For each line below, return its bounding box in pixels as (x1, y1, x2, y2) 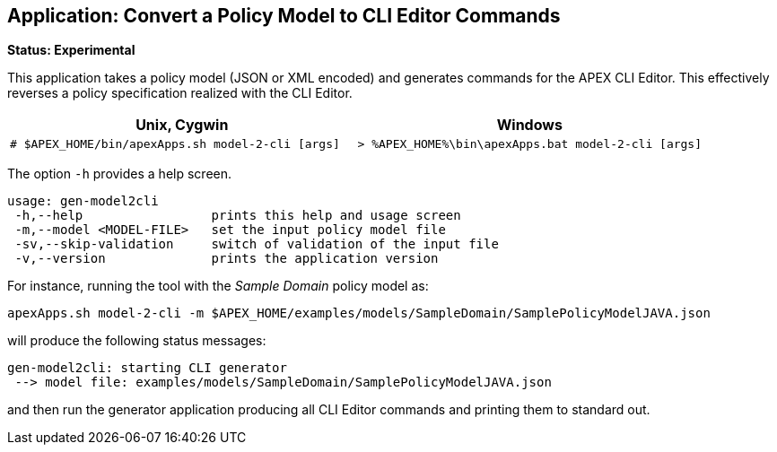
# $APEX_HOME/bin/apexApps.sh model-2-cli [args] (10, 137, 340, 152)
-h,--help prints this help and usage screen (14, 208, 461, 223)
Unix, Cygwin (135, 116, 229, 135)
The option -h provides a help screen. (7, 166, 232, 182)
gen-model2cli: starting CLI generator (7, 361, 287, 376)
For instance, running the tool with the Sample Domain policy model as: (7, 278, 429, 294)
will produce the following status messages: (7, 333, 266, 349)
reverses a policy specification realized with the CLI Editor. (7, 85, 353, 101)
